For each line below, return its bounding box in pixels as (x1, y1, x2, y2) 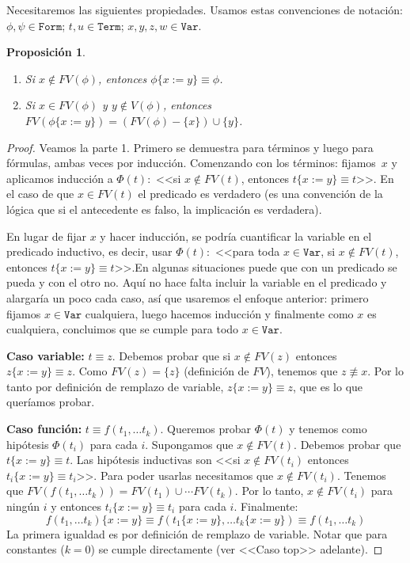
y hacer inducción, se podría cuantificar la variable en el (100, 227, 372, 244)
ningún (6, 498, 40, 515)
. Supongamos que (145, 436, 233, 452)
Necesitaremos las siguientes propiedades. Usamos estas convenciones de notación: (6, 2, 403, 17)
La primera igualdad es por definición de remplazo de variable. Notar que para (6, 525, 388, 542)
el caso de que (6, 185, 74, 202)
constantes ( (6, 541, 65, 557)
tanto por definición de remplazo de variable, (6, 378, 224, 394)
